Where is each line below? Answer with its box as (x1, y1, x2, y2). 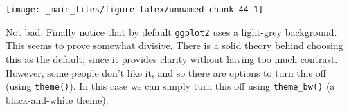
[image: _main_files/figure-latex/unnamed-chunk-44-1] (6, 5, 264, 15)
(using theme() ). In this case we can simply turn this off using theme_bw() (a (6, 79, 335, 93)
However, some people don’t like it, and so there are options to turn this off (6, 65, 326, 80)
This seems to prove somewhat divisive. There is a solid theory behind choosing (6, 38, 343, 53)
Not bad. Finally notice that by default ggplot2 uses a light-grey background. (6, 24, 337, 39)
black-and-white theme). (6, 92, 109, 106)
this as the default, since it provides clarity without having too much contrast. (6, 51, 338, 66)
